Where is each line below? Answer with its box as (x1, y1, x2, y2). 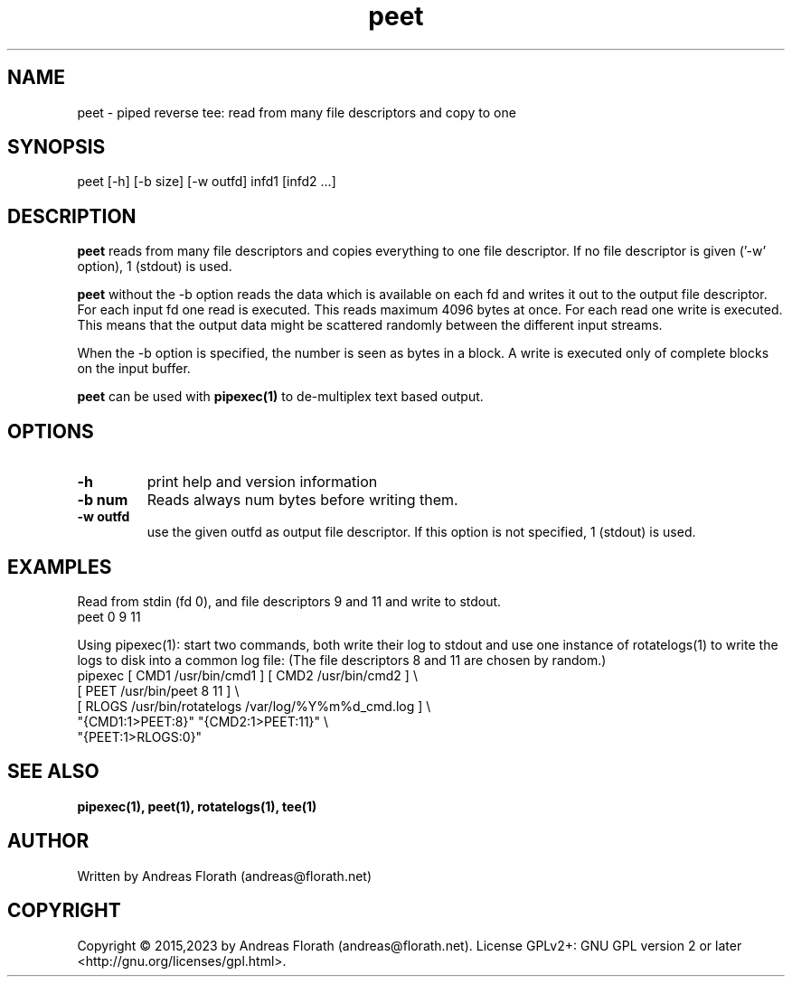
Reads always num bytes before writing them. (146, 491, 458, 510)
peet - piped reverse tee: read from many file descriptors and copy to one (77, 104, 516, 120)
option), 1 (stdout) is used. (77, 258, 232, 275)
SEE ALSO (7, 760, 99, 783)
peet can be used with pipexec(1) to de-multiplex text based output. (77, 389, 484, 405)
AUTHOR (7, 829, 90, 853)
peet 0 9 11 (77, 608, 141, 624)
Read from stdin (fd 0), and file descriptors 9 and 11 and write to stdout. (77, 593, 502, 609)
